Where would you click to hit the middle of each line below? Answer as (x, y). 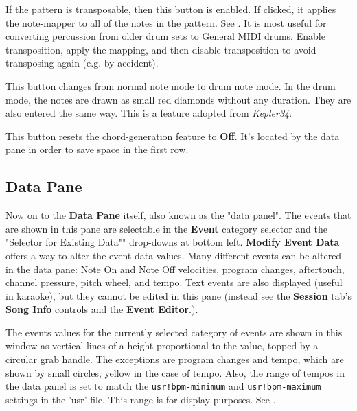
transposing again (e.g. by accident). (82, 63)
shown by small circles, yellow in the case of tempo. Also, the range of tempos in (175, 372)
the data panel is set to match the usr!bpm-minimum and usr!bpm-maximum (163, 386)
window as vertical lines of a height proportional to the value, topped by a (162, 345)
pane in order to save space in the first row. (97, 149)
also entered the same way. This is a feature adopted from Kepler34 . (149, 113)
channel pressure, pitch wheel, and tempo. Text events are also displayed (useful (174, 282)
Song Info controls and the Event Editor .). (102, 309)
